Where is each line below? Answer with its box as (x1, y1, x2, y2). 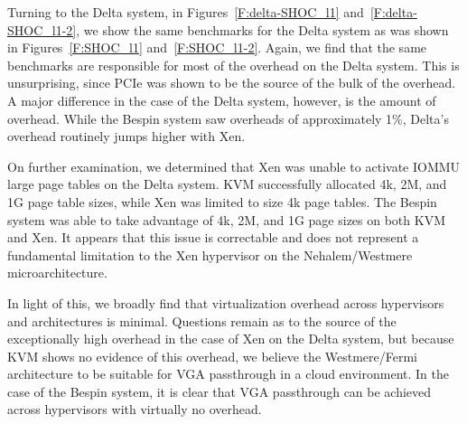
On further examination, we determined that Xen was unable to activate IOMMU (7, 156, 461, 175)
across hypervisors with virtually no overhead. (7, 400, 262, 419)
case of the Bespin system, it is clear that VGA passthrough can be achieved (7, 382, 432, 400)
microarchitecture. (7, 263, 107, 282)
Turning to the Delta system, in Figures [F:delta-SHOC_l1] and (7, 3, 364, 21)
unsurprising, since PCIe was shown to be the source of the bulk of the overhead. (7, 73, 456, 92)
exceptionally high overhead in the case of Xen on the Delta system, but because (7, 329, 454, 348)
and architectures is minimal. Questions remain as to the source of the (7, 311, 397, 330)
